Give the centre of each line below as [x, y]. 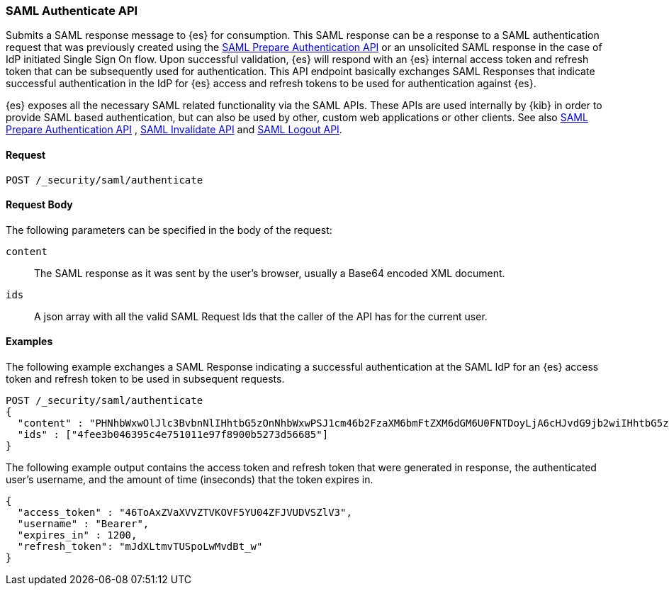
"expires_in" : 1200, [77, 535]
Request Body [39, 205]
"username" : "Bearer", [83, 524]
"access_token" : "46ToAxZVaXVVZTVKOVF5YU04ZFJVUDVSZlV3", [185, 513]
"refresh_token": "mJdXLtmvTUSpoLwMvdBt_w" [140, 547]
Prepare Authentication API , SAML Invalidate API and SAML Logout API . [174, 130]
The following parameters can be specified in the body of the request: [169, 230]
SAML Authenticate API [72, 11]
